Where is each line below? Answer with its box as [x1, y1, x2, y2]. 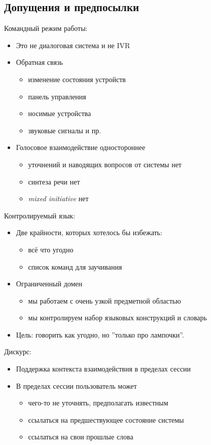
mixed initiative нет [28, 193, 89, 204]
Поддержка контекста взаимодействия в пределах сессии [16, 363, 191, 374]
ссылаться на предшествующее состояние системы [28, 414, 184, 425]
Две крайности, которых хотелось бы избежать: [16, 227, 162, 238]
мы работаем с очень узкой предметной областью [28, 295, 181, 306]
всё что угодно [28, 244, 74, 254]
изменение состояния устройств [28, 73, 126, 84]
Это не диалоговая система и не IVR [16, 40, 130, 50]
